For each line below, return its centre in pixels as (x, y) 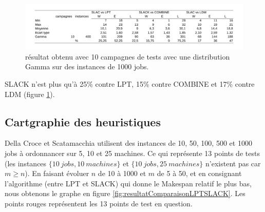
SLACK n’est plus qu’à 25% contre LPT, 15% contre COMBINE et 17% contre (130, 83)
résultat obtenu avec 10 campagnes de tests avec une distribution (128, 56)
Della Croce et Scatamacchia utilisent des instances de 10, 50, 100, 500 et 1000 (128, 143)
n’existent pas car (233, 163)
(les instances (26, 163)
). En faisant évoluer (57, 173)
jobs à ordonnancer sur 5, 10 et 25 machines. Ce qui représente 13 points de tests (132, 153)
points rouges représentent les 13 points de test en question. (99, 203)
